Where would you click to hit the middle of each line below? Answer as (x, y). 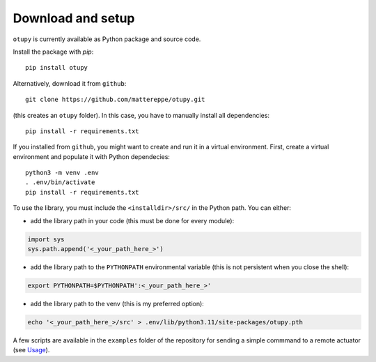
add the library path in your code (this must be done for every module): (132, 220)
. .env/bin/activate (60, 182)
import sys (46, 239)
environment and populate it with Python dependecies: (92, 156)
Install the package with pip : (53, 52)
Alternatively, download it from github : (70, 83)
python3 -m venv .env (62, 173)
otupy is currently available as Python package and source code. (107, 39)
